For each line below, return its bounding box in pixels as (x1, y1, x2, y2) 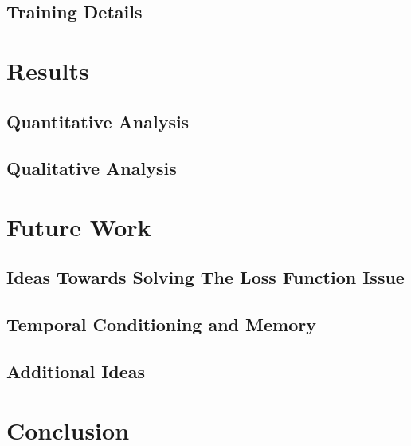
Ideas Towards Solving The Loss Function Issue (6, 265, 405, 290)
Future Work (6, 210, 151, 243)
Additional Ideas (6, 359, 146, 384)
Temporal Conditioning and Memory (6, 312, 316, 337)
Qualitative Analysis (6, 156, 177, 180)
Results (6, 53, 89, 86)
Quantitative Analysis (6, 109, 190, 133)
